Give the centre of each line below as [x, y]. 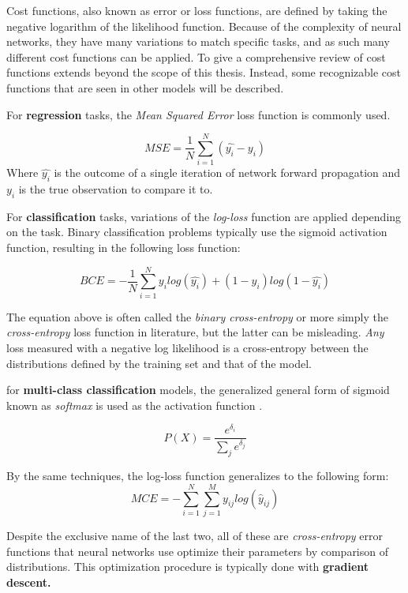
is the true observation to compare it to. [116, 189]
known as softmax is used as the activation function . [135, 405]
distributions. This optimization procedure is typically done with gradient [188, 567]
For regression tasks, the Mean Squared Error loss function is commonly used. [198, 114]
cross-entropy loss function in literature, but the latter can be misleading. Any [195, 332]
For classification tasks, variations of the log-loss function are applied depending [204, 216]
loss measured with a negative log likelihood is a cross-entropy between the [187, 347]
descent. [29, 582]
